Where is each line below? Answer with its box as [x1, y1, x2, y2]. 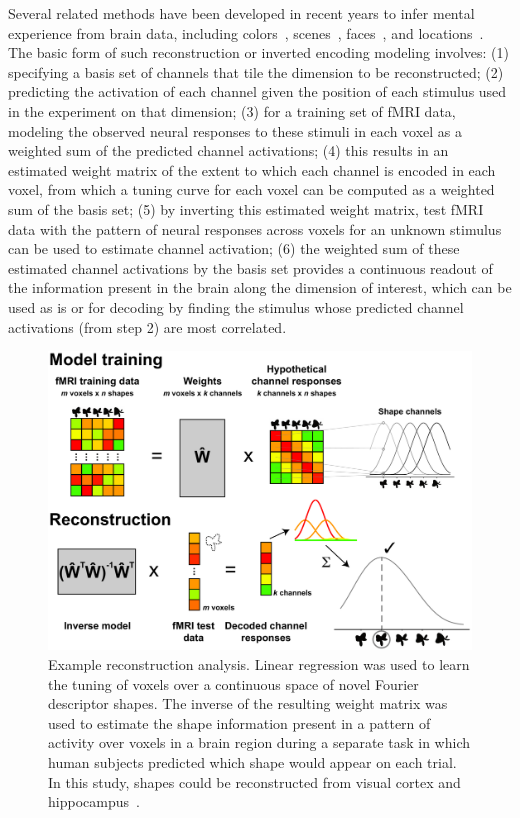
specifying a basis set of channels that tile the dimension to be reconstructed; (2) [8, 61, 504, 82]
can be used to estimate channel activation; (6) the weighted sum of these [8, 238, 460, 259]
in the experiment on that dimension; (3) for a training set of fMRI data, [8, 100, 456, 121]
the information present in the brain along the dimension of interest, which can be [8, 277, 512, 298]
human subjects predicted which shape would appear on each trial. [48, 752, 457, 773]
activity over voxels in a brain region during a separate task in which [48, 732, 470, 753]
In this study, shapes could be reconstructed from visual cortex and [48, 771, 461, 792]
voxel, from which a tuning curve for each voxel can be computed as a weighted [8, 179, 495, 200]
